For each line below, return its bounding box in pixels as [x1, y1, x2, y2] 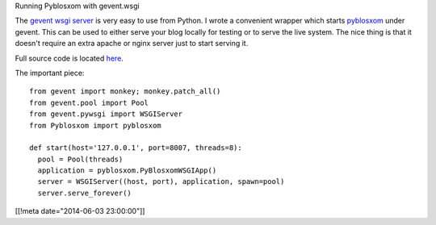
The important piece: [15, 68, 85, 77]
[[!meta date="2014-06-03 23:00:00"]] [15, 206, 145, 216]
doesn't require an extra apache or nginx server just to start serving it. [15, 39, 249, 48]
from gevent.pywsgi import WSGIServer [29, 110, 183, 119]
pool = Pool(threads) [37, 154, 124, 164]
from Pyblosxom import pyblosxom [29, 121, 161, 130]
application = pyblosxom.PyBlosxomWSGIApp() [37, 166, 217, 175]
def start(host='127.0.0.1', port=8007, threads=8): [29, 144, 242, 152]
